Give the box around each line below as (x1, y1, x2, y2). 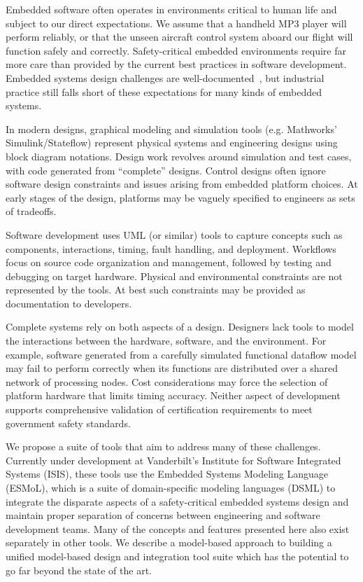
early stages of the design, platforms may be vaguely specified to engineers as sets (6, 190, 355, 205)
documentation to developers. (6, 296, 132, 310)
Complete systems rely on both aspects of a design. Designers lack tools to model (6, 319, 354, 334)
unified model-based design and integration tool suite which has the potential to (6, 548, 349, 563)
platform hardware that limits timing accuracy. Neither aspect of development (6, 388, 341, 403)
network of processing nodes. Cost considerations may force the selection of (6, 374, 328, 389)
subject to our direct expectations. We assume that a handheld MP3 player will (6, 15, 347, 30)
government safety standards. (6, 415, 131, 430)
